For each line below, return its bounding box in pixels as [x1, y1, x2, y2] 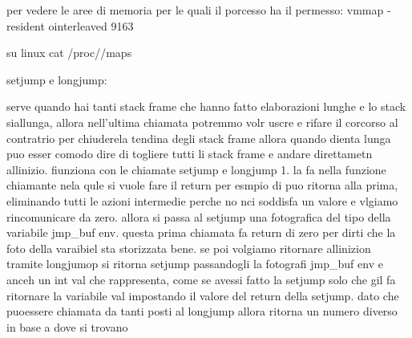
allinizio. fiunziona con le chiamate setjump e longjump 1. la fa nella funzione [6, 161, 386, 177]
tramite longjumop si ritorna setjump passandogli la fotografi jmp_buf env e [6, 255, 383, 272]
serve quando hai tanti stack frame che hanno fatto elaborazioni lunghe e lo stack [6, 98, 406, 115]
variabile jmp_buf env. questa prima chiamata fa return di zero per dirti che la [6, 224, 396, 241]
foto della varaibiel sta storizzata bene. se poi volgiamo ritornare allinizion [6, 239, 371, 256]
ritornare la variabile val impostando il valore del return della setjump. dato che [6, 287, 399, 303]
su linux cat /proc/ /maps [6, 44, 132, 61]
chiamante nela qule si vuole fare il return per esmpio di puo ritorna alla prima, [6, 177, 398, 193]
